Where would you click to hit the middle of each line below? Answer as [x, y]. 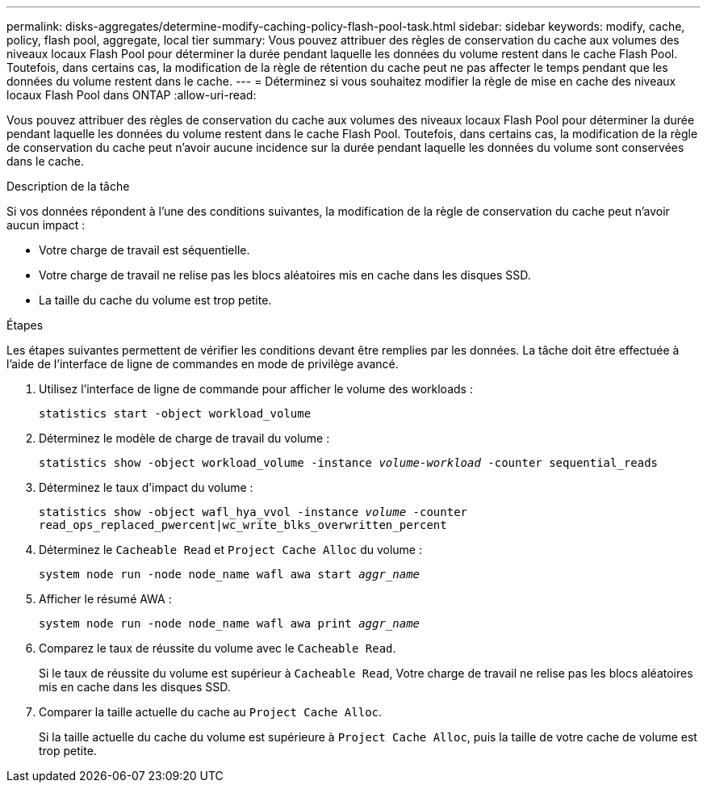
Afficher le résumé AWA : [105, 599]
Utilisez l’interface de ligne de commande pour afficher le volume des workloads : [256, 389]
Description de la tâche [68, 186]
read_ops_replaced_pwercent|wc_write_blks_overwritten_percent [243, 525]
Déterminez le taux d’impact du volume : [146, 487]
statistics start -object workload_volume [175, 413]
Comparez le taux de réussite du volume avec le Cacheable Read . [218, 648]
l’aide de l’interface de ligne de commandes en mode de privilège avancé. [203, 364]
